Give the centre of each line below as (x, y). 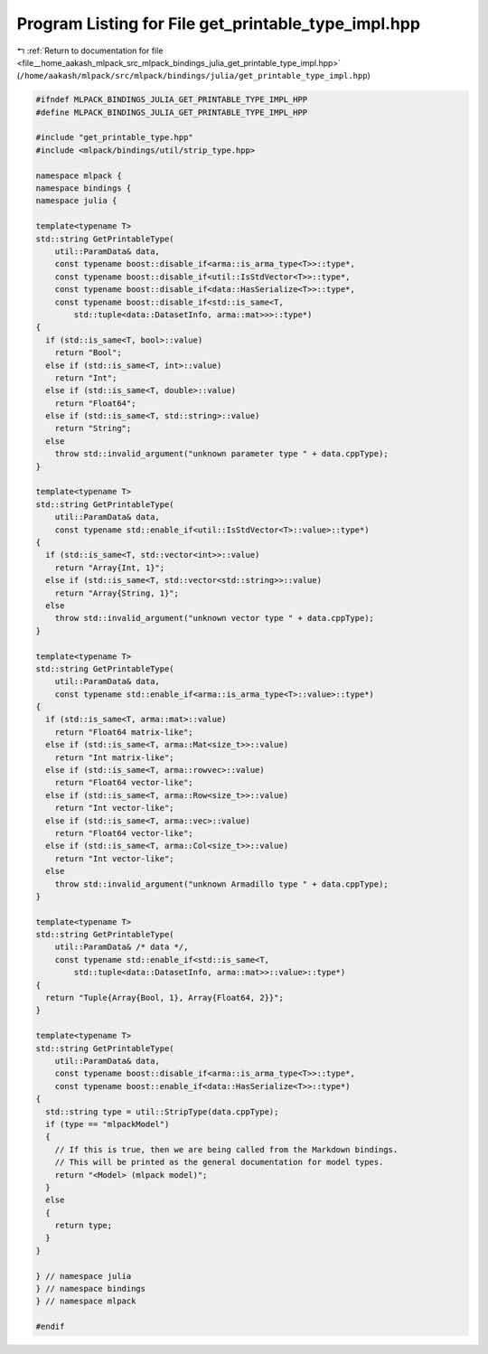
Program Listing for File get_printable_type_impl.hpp (218, 24)
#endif (50, 1327)
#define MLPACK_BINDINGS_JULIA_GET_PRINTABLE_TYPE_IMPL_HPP (172, 112)
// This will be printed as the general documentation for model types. (219, 1162)
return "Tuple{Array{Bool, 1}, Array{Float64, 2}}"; (164, 998)
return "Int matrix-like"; (115, 757)
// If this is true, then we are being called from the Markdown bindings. (226, 1149)
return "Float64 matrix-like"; (124, 732)
